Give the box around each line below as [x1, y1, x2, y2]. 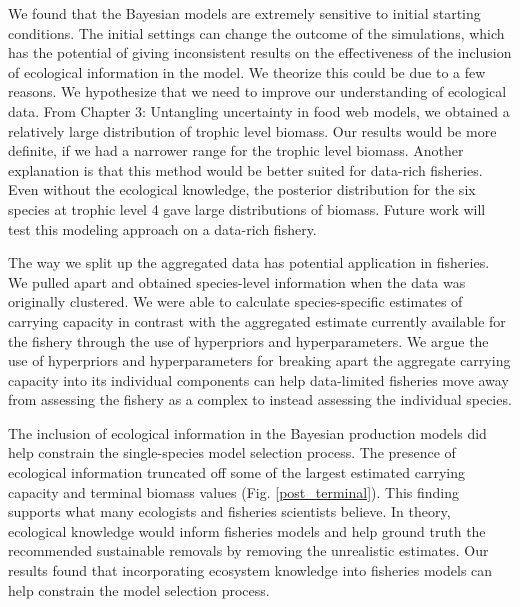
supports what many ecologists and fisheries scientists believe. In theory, [8, 501, 451, 522]
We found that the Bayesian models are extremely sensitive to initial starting [8, 3, 481, 23]
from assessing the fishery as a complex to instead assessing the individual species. [8, 389, 512, 410]
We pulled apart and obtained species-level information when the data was [8, 271, 466, 292]
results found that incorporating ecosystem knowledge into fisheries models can [8, 560, 493, 581]
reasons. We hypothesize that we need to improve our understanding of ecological [8, 81, 507, 102]
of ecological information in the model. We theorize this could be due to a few [8, 61, 486, 82]
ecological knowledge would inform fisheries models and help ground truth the [8, 520, 486, 541]
